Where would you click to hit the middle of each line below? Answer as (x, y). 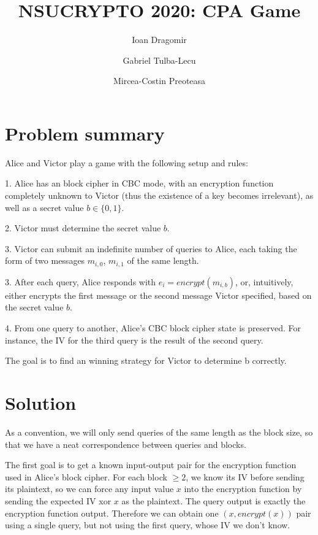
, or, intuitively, (264, 281)
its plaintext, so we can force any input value (89, 489)
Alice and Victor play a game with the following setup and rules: (127, 162)
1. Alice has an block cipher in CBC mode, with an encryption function (139, 183)
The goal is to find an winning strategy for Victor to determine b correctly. (146, 360)
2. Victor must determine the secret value (83, 228)
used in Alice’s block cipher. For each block (86, 476)
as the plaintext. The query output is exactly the (214, 500)
